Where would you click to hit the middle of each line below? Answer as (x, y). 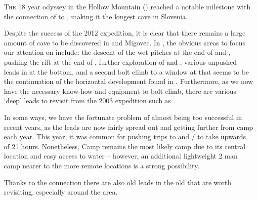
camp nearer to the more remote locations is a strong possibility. (102, 165)
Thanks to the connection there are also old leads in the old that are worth (118, 182)
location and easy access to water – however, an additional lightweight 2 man (121, 156)
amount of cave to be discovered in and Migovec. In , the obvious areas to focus (125, 42)
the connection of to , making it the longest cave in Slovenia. (96, 16)
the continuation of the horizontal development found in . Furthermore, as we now (128, 81)
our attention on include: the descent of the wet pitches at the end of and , (117, 52)
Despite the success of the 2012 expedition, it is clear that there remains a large (125, 33)
